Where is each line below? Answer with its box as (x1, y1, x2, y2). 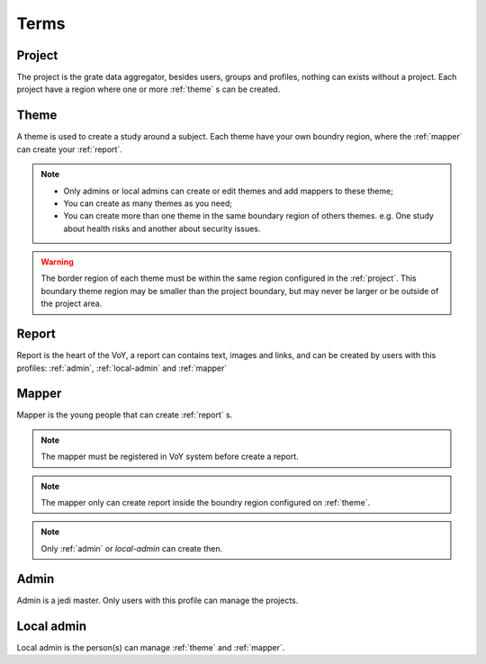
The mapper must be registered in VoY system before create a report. (40, 451, 299, 462)
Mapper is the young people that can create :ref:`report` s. (16, 409, 233, 420)
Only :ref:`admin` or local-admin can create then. (40, 543, 223, 553)
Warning (40, 256, 74, 267)
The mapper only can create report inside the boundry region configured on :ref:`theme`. (40, 498, 371, 508)
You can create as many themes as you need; (63, 198, 233, 209)
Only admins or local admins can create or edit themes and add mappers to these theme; (63, 185, 393, 196)
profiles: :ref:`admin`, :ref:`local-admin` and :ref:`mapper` (16, 363, 228, 373)
